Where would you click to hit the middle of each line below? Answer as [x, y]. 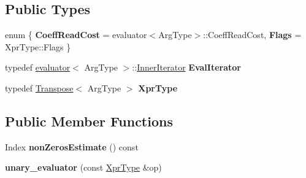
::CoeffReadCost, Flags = [252, 35]
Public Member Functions [89, 121]
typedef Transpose [39, 87]
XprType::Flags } [38, 46]
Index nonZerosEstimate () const [72, 146]
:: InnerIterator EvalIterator [186, 67]
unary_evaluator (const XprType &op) [83, 167]
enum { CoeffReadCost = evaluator [76, 35]
